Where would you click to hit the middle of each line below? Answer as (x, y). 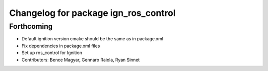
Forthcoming (31, 26)
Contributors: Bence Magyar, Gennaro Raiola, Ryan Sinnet (81, 60)
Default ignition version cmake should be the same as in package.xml (93, 39)
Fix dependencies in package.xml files (61, 46)
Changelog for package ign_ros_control (92, 13)
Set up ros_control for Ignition (52, 53)
